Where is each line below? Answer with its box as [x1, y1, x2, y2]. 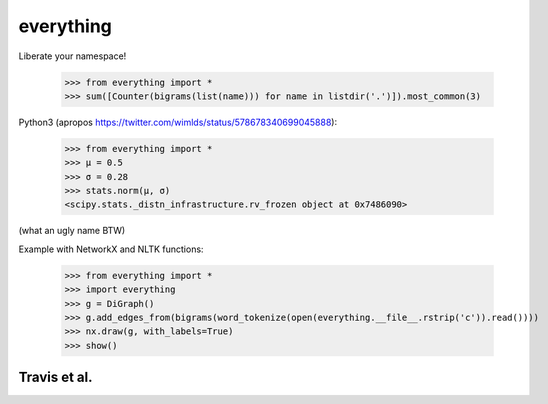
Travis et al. [18, 369, 94, 386]
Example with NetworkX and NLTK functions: [18, 243, 204, 255]
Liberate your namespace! [18, 50, 127, 62]
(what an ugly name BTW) [18, 225, 126, 237]
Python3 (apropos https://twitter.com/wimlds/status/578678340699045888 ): [18, 116, 338, 128]
